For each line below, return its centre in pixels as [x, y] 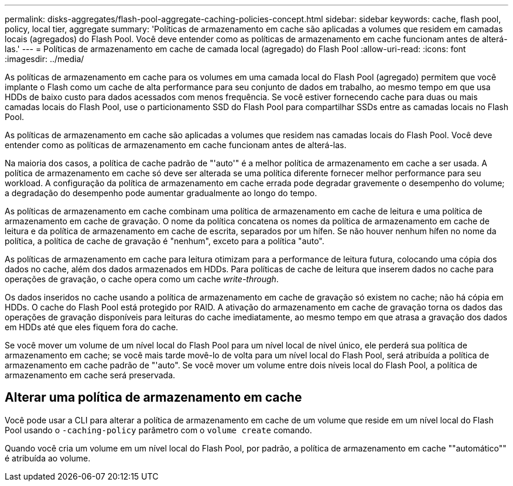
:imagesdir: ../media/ [45, 59]
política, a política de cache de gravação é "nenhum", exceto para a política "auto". [165, 241]
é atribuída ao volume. [48, 458]
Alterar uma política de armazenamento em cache [153, 398]
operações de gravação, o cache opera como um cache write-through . [142, 279]
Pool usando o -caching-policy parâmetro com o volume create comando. [158, 430]
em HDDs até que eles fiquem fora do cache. [92, 327]
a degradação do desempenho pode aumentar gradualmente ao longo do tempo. [161, 193]
